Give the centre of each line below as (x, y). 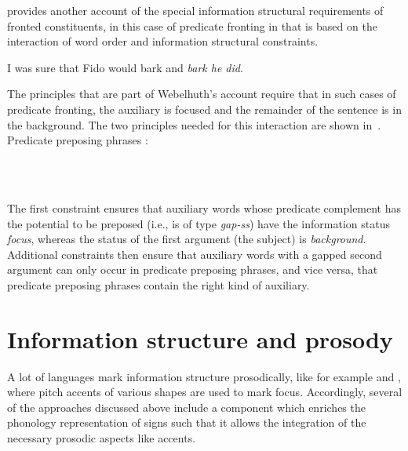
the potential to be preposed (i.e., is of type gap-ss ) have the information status (199, 223)
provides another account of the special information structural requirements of (195, 10)
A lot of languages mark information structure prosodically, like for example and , (204, 376)
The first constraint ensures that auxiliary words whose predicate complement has (204, 207)
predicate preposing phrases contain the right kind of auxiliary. (158, 284)
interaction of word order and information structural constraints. (163, 41)
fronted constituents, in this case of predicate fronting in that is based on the (192, 25)
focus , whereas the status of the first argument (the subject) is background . (187, 239)
